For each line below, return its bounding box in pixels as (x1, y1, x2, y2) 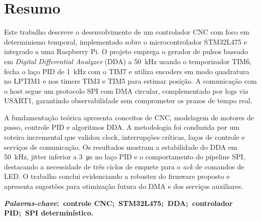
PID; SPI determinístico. (4, 207, 94, 218)
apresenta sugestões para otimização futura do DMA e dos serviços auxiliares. (4, 181, 243, 191)
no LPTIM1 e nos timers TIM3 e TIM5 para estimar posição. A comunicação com (4, 76, 257, 86)
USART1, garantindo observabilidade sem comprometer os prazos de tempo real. (4, 95, 252, 106)
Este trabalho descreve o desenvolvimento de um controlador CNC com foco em (4, 27, 249, 37)
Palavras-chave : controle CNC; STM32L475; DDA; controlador (4, 197, 233, 208)
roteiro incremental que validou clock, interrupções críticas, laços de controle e (4, 132, 245, 142)
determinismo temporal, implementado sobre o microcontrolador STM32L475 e (4, 36, 247, 47)
